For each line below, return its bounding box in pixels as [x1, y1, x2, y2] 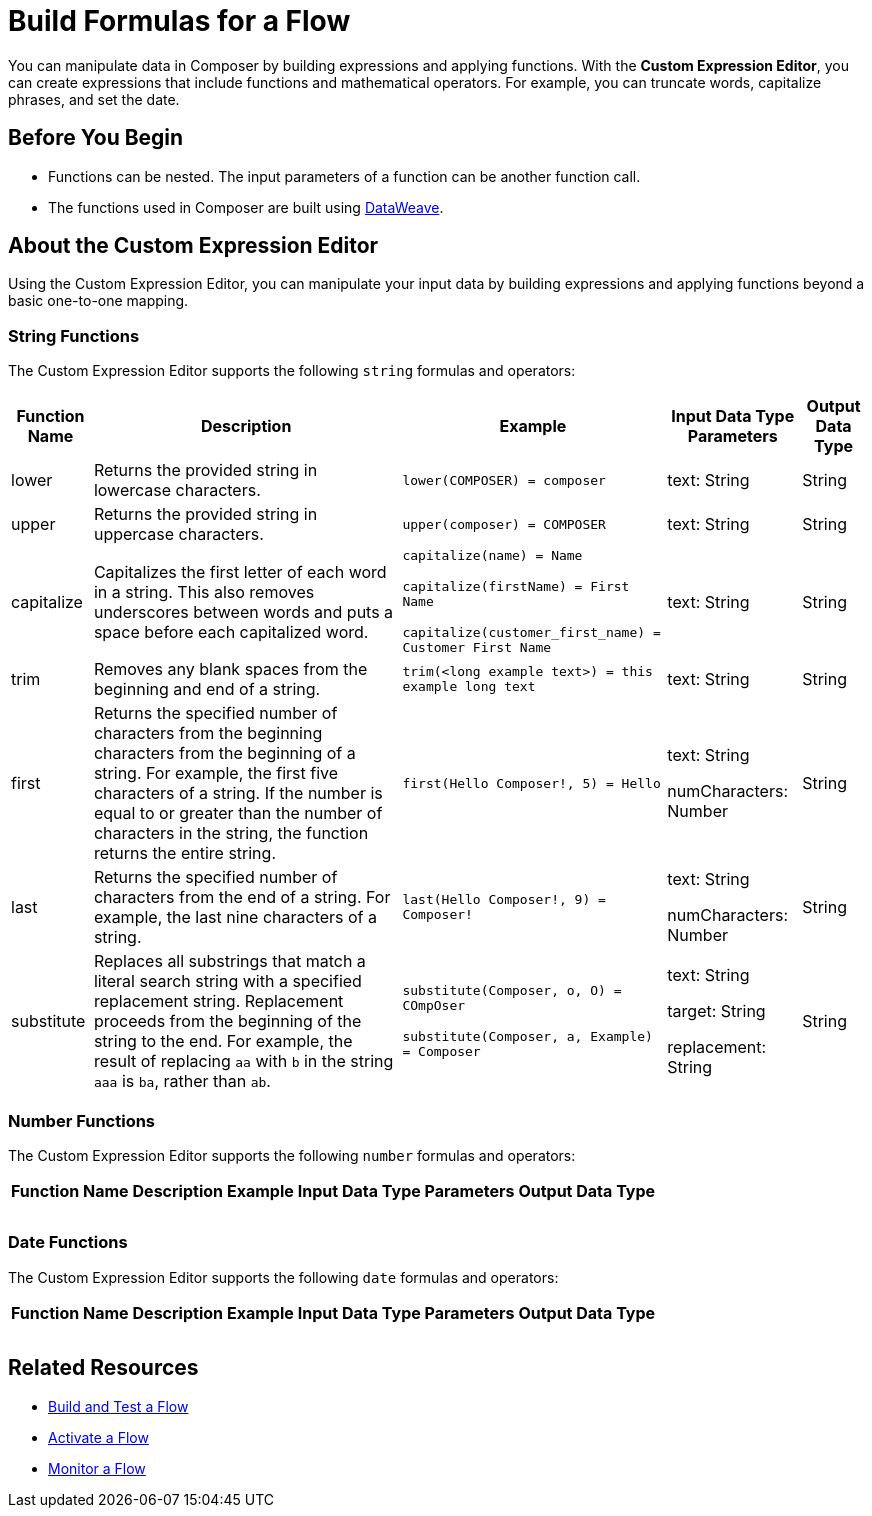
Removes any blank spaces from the [93, 659, 368, 680]
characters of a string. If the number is [93, 783, 383, 804]
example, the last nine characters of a [93, 907, 378, 928]
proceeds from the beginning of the [93, 1011, 362, 1032]
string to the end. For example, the [93, 1031, 353, 1052]
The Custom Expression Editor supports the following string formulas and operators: [8, 362, 576, 380]
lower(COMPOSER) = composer [402, 472, 606, 488]
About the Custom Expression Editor [8, 233, 379, 259]
